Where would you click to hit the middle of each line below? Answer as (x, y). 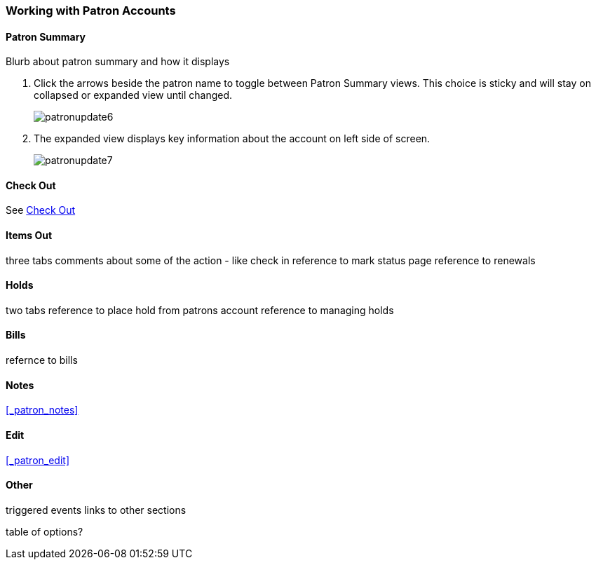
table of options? (45, 531)
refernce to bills (42, 360)
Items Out (29, 236)
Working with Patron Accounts (91, 11)
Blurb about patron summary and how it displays (118, 62)
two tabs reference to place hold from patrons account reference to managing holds (200, 310)
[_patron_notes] (42, 410)
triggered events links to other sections (96, 510)
